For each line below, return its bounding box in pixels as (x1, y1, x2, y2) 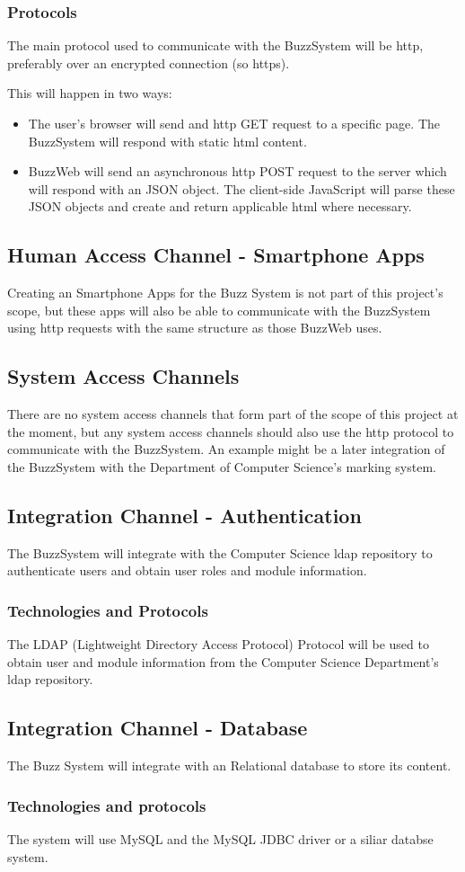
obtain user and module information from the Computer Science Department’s (7, 652, 439, 671)
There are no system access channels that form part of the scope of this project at (7, 405, 459, 423)
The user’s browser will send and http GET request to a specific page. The (28, 114, 441, 132)
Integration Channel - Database (7, 714, 308, 742)
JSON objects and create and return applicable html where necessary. (28, 197, 412, 216)
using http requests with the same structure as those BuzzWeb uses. (7, 318, 382, 337)
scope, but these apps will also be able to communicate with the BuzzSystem (7, 300, 431, 319)
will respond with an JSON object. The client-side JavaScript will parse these (28, 179, 455, 198)
